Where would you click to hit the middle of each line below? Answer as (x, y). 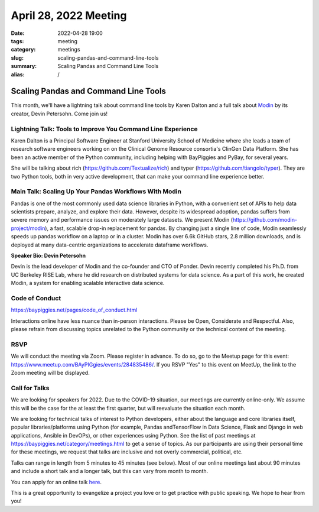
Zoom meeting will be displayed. (50, 373)
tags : (17, 41)
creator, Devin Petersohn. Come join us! (59, 114)
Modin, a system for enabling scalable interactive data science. (88, 283)
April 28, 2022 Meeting (69, 15)
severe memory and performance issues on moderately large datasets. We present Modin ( (122, 220)
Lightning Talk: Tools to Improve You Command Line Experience (104, 129)
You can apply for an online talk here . (56, 482)
